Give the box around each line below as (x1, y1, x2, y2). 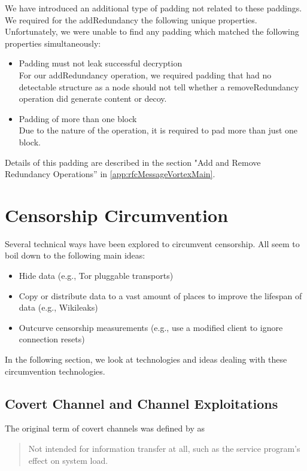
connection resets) (19, 333, 85, 345)
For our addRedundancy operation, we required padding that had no (19, 68, 272, 81)
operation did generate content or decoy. (19, 92, 167, 105)
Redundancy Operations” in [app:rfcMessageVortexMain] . (5, 168, 215, 180)
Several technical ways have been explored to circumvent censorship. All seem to (5, 237, 300, 250)
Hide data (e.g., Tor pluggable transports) (19, 269, 174, 282)
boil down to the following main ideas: (5, 249, 145, 262)
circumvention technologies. (5, 364, 105, 377)
